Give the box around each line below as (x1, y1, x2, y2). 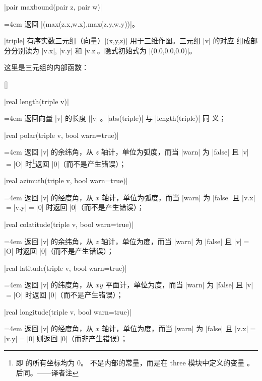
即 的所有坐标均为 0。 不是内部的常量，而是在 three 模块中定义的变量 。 (16, 357, 254, 368)
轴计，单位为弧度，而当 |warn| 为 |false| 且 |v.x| (102, 192, 255, 202)
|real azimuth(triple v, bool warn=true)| (4, 175, 128, 186)
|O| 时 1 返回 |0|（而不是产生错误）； (13, 157, 126, 169)
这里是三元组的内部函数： (4, 62, 89, 72)
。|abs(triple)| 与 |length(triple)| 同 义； (100, 113, 226, 123)
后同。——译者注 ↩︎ (16, 367, 79, 377)
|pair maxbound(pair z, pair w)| (4, 2, 102, 12)
